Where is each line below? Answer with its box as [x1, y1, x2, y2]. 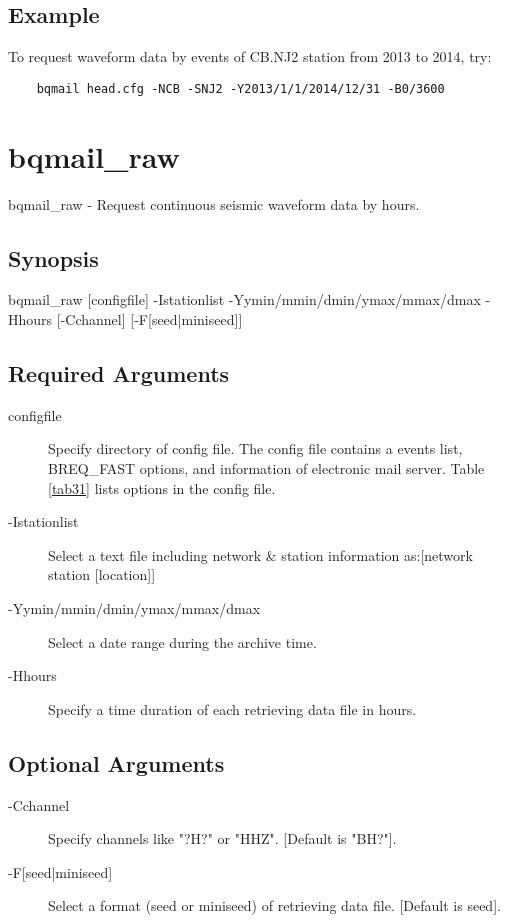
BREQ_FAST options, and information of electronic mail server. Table [48, 457, 485, 478]
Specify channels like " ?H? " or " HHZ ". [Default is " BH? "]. [48, 828, 397, 849]
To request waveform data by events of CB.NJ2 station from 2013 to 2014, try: [8, 46, 492, 67]
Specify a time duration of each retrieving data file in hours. [48, 698, 417, 719]
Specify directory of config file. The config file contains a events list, [48, 438, 463, 459]
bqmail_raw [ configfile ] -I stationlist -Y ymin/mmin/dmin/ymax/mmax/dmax [8, 289, 481, 310]
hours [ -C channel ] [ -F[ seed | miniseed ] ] [18, 308, 243, 329]
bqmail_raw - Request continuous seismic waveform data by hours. [8, 193, 420, 214]
